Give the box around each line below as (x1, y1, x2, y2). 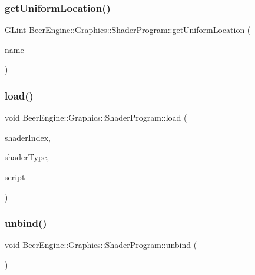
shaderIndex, (5, 131, 51, 143)
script (5, 171, 25, 183)
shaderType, (5, 151, 49, 163)
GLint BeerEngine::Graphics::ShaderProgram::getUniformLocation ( (5, 24, 251, 36)
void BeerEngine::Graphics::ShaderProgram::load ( (5, 111, 187, 124)
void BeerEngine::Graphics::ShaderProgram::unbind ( (5, 238, 197, 251)
